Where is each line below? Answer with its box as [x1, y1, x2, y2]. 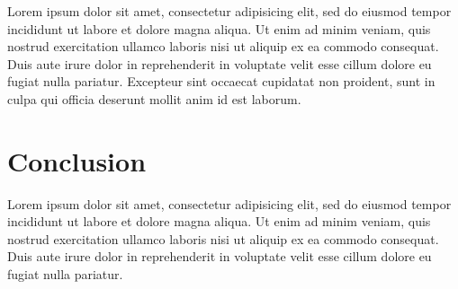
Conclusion [7, 142, 147, 179]
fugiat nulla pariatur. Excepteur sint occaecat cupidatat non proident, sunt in [7, 72, 436, 91]
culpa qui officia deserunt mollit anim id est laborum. [7, 89, 301, 108]
